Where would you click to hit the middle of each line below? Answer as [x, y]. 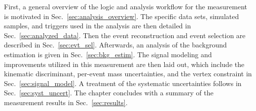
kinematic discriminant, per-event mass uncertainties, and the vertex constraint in [128, 74]
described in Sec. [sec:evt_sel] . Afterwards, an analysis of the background [115, 45]
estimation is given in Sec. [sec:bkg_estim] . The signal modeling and [108, 54]
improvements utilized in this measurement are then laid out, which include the [124, 64]
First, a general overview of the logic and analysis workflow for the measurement [126, 6]
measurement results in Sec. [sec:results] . [66, 102]
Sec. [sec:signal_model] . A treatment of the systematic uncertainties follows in [123, 83]
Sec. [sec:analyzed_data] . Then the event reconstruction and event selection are [125, 35]
